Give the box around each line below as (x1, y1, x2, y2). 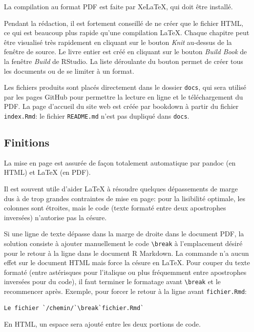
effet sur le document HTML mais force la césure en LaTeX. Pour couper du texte (4, 257, 250, 268)
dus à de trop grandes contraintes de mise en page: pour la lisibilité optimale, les (4, 193, 246, 203)
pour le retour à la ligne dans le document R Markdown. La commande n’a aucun (4, 248, 249, 258)
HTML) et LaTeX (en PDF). (4, 167, 91, 177)
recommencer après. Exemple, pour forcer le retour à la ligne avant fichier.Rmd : (4, 286, 247, 296)
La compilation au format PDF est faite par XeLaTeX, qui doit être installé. (4, 1, 233, 11)
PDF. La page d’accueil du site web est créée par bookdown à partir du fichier (4, 101, 239, 111)
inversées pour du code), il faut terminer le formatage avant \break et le (4, 276, 221, 287)
